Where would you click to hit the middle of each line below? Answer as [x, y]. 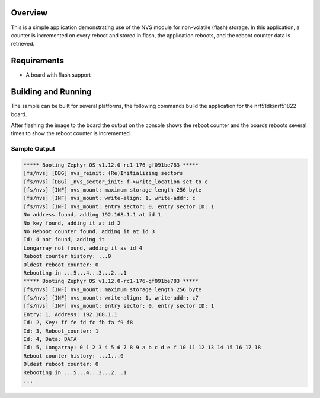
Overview [29, 13]
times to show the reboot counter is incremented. [71, 133]
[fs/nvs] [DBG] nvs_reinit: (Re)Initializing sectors [103, 173]
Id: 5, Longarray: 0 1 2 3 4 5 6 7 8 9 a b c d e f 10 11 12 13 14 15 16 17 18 [142, 348]
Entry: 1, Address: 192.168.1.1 [71, 314]
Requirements [38, 61]
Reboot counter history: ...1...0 [73, 356]
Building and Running [51, 92]
